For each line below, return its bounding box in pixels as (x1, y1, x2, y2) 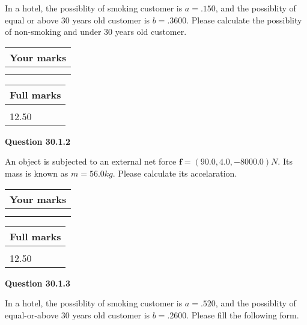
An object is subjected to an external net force (5, 155, 177, 168)
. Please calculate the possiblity (186, 13, 302, 26)
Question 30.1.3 (5, 276, 70, 289)
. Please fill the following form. (186, 308, 299, 321)
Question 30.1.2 (5, 135, 70, 147)
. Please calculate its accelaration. (112, 166, 237, 179)
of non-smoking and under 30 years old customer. (5, 25, 187, 38)
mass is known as (5, 166, 68, 179)
